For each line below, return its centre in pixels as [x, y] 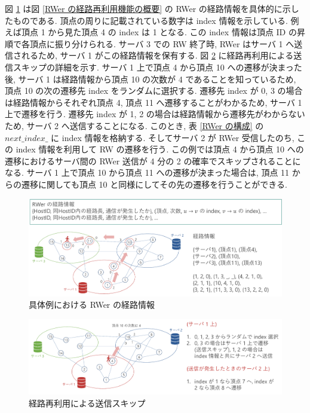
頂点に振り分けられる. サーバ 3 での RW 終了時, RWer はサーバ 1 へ [162, 43]
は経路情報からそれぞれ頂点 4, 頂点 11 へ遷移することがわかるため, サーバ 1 [154, 102]
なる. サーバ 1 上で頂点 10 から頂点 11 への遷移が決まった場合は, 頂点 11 [147, 172]
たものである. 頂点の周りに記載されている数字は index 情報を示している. [146, 20]
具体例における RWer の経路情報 [92, 305]
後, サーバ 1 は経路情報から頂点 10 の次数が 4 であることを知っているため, [151, 79]
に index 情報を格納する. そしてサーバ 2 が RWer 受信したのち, [173, 137]
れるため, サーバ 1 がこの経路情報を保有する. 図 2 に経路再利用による [157, 55]
